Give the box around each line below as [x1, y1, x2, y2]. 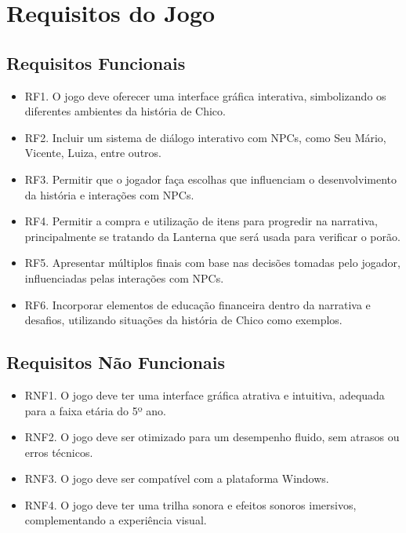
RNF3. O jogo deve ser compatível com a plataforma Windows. [24, 470, 329, 487]
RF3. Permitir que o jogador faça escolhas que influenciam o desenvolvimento [24, 170, 397, 187]
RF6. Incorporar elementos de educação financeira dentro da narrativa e [24, 296, 371, 312]
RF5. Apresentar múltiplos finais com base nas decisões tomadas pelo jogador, [24, 254, 401, 271]
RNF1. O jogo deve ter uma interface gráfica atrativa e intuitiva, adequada [24, 386, 385, 403]
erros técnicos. [24, 444, 93, 460]
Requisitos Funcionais [6, 50, 186, 75]
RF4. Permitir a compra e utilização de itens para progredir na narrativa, [24, 213, 378, 229]
